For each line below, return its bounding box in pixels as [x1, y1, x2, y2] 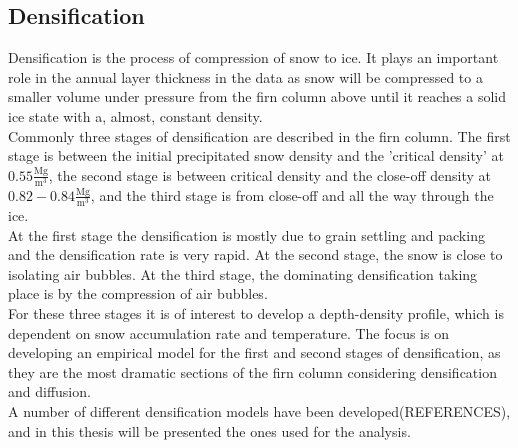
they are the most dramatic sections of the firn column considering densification [8, 361, 497, 382]
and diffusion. [8, 381, 91, 402]
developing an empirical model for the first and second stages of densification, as [8, 342, 501, 363]
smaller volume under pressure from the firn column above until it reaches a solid [8, 86, 507, 107]
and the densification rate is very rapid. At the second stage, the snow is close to [8, 244, 503, 265]
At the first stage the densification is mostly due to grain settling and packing [8, 224, 485, 245]
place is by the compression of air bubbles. [8, 283, 268, 304]
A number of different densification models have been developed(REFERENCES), [8, 400, 511, 421]
